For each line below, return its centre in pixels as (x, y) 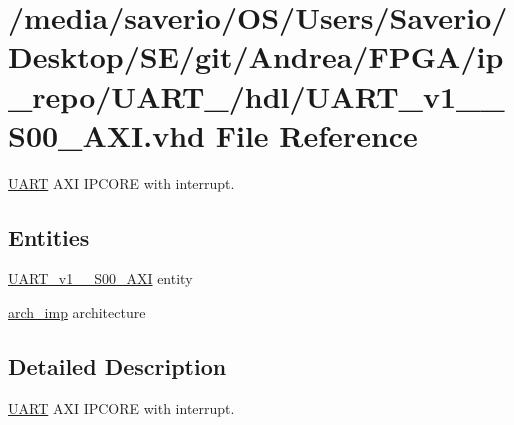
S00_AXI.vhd (107, 134)
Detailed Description (117, 366)
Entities (49, 236)
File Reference (316, 134)
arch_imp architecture (77, 312)
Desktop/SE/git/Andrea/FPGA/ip (256, 56)
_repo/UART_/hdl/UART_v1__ (256, 95)
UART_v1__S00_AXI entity (100, 278)
